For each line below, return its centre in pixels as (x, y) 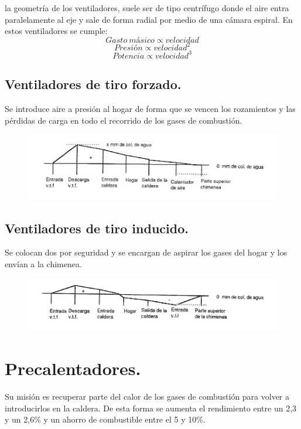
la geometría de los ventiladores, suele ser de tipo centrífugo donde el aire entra (147, 8)
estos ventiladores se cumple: (56, 31)
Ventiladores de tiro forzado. (93, 84)
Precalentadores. (73, 368)
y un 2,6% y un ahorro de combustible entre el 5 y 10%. (105, 419)
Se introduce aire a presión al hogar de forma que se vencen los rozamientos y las (150, 108)
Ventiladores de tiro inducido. (97, 228)
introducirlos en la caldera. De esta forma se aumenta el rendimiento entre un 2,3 (151, 408)
